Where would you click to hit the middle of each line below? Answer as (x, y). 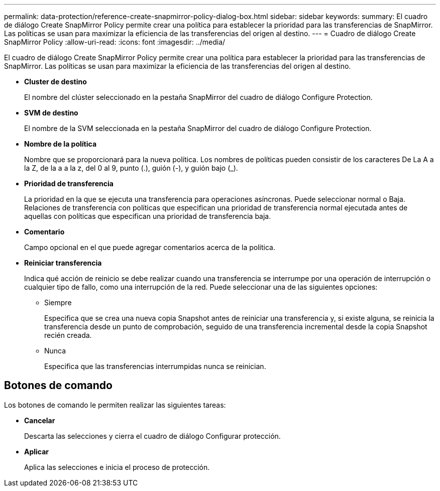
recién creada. (68, 335)
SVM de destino (51, 113)
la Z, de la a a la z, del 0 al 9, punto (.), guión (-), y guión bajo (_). (131, 168)
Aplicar (37, 451)
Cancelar (40, 420)
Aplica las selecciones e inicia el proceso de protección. (117, 467)
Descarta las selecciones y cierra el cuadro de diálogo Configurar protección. (152, 436)
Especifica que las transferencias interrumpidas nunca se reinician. (155, 366)
